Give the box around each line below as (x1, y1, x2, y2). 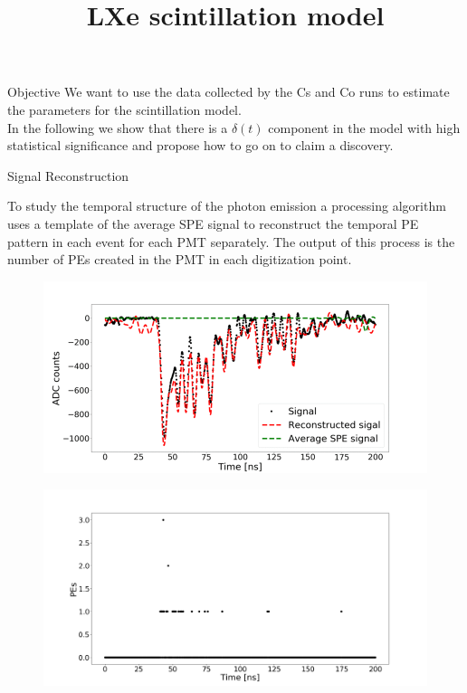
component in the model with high (268, 118, 461, 137)
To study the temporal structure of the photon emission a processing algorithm (7, 196, 446, 215)
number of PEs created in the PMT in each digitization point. (7, 250, 352, 269)
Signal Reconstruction (7, 166, 129, 185)
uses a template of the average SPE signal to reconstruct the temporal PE (7, 214, 419, 233)
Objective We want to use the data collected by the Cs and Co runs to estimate (7, 82, 450, 101)
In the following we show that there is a (7, 118, 228, 137)
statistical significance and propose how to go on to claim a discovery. (7, 136, 394, 155)
